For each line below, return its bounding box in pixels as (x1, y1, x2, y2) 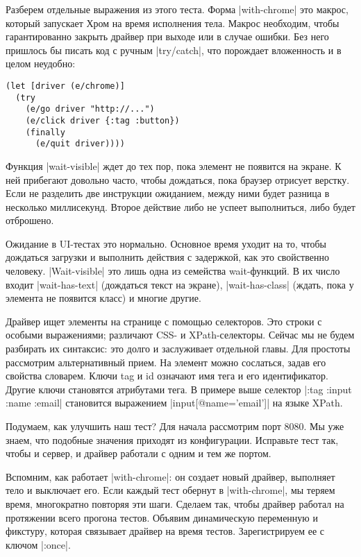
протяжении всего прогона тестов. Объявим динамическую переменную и (6, 510, 318, 524)
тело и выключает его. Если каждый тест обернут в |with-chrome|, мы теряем (6, 483, 335, 497)
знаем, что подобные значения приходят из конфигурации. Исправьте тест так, (6, 432, 339, 447)
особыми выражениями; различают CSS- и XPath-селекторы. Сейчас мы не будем (6, 327, 355, 342)
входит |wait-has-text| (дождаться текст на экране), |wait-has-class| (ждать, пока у (6, 277, 354, 291)
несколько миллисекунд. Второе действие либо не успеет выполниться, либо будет (6, 199, 355, 214)
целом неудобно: (6, 56, 76, 71)
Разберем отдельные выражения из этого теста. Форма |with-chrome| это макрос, (6, 2, 349, 16)
